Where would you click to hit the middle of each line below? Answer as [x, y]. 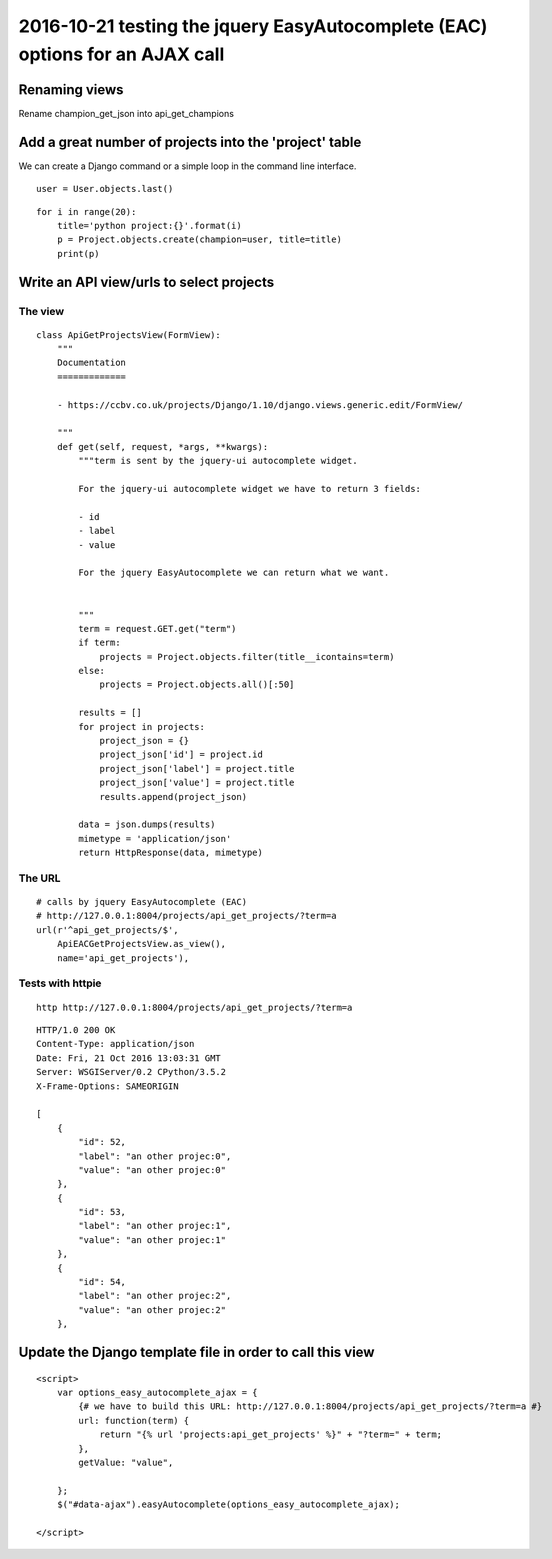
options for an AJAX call [121, 54]
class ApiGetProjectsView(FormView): [129, 334]
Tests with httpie [60, 983]
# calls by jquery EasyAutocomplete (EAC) [142, 902]
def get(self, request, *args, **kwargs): [162, 446]
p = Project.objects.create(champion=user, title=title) [199, 239]
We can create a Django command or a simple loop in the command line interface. [187, 166]
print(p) [78, 253]
